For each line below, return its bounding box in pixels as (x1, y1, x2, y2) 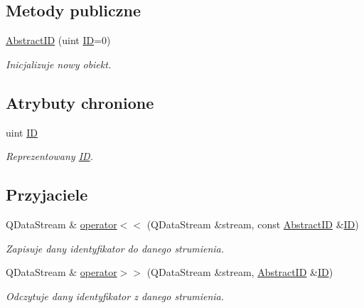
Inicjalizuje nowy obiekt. (6, 56, 112, 71)
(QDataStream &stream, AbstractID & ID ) (146, 265, 333, 280)
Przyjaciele (6, 184, 88, 206)
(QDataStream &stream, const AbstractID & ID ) (146, 216, 359, 231)
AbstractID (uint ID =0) (6, 33, 111, 48)
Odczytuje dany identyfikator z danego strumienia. (6, 288, 225, 303)
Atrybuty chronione (6, 91, 154, 113)
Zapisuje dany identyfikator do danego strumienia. (6, 240, 225, 255)
